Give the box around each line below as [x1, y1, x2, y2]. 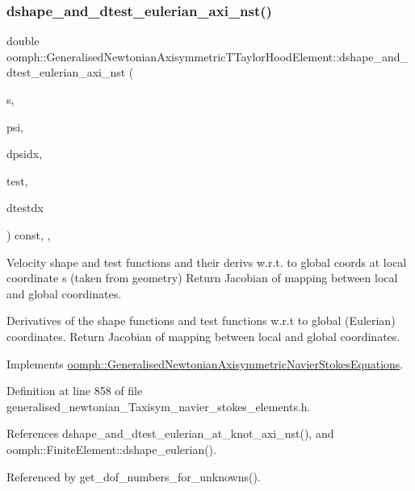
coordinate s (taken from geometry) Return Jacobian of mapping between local [6, 269, 398, 286]
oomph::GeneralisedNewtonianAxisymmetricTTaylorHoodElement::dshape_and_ [6, 48, 409, 64]
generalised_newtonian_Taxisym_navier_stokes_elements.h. [6, 397, 311, 414]
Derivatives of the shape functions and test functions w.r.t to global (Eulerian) [6, 312, 396, 329]
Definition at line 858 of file [6, 382, 143, 399]
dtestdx [6, 199, 44, 216]
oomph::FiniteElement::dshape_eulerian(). [6, 440, 216, 457]
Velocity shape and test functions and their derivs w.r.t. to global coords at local [6, 253, 407, 270]
